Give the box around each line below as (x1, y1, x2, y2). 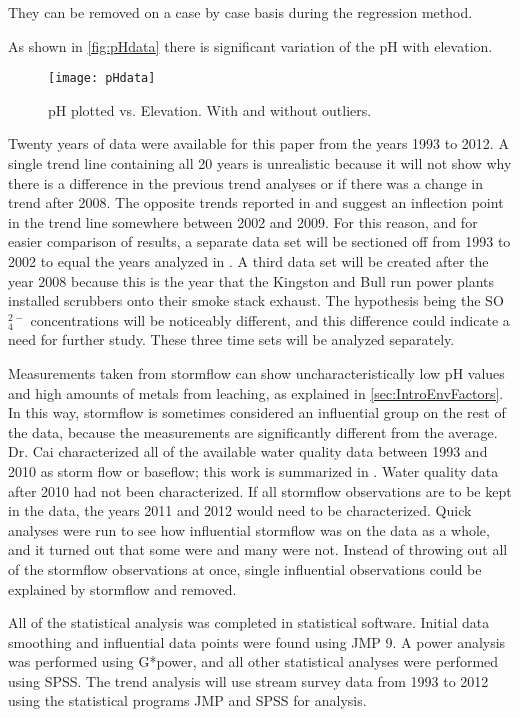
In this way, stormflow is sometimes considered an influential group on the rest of (8, 402, 506, 423)
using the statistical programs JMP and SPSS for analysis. (8, 690, 367, 711)
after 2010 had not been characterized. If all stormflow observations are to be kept (8, 480, 512, 501)
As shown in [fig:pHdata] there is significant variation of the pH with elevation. (8, 35, 493, 56)
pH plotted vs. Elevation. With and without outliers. (48, 99, 372, 120)
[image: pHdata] (48, 71, 156, 86)
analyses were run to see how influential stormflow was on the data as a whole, (8, 519, 490, 540)
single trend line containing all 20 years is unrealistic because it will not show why (8, 153, 512, 174)
